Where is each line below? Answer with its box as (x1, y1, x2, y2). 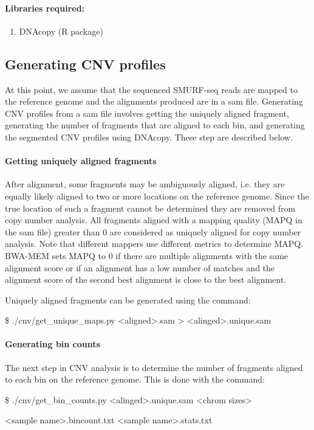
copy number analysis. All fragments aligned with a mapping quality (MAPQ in (5, 213, 302, 226)
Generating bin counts (5, 338, 100, 350)
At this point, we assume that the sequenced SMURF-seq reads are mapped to (5, 83, 298, 95)
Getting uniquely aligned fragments (5, 154, 157, 167)
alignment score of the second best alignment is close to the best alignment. (5, 273, 287, 286)
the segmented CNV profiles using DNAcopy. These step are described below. (5, 130, 293, 143)
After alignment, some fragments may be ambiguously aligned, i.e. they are (5, 178, 285, 190)
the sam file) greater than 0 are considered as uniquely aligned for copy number (5, 225, 301, 238)
